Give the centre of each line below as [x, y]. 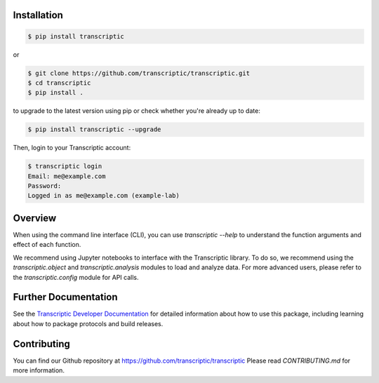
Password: [45, 186]
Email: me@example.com [67, 176]
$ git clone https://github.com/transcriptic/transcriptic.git [139, 73]
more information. [39, 370]
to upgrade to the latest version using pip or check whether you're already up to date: [137, 111]
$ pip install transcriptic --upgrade [94, 129]
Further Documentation [66, 297]
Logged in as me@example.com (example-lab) [104, 196]
